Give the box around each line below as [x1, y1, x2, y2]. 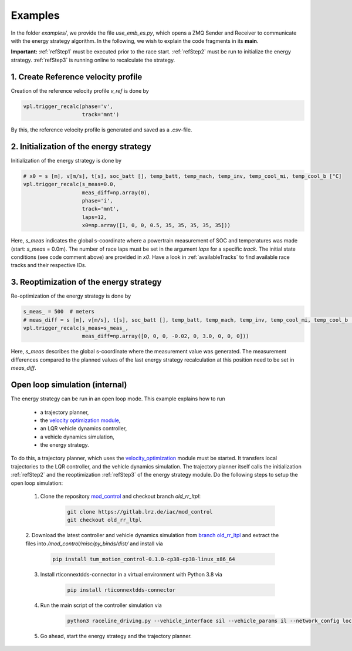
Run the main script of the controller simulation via [40, 602, 163, 609]
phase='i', [82, 197, 114, 204]
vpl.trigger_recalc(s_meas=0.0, [23, 181, 117, 188]
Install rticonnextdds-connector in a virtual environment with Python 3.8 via [40, 571, 222, 578]
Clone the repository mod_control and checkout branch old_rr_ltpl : [40, 493, 201, 500]
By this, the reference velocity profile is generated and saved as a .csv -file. [11, 126, 192, 133]
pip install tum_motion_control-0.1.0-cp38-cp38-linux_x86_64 [52, 555, 235, 562]
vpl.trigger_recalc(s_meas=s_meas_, [23, 325, 129, 332]
